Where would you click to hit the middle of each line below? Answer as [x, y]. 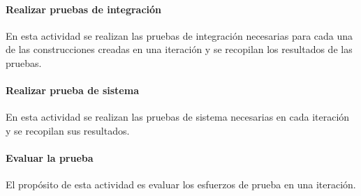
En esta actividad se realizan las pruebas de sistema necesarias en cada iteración [178, 117]
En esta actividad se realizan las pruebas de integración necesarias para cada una [179, 35]
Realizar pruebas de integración [84, 9]
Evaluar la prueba [50, 158]
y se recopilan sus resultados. [68, 130]
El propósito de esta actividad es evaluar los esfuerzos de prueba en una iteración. [181, 184]
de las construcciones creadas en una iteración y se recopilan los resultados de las [179, 49]
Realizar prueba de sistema [72, 90]
